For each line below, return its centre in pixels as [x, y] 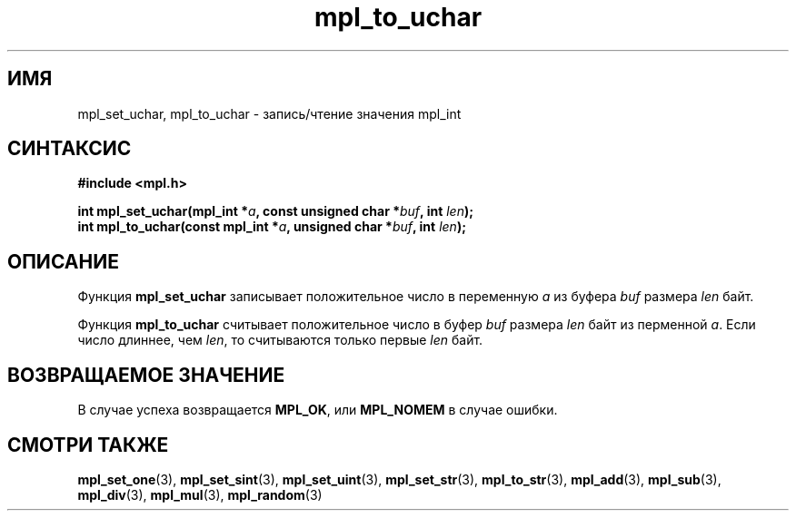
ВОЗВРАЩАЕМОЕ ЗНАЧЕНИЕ [146, 375]
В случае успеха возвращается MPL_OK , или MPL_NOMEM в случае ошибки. [318, 410]
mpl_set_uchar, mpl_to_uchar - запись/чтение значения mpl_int [269, 113]
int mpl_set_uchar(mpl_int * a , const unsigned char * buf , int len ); [276, 211]
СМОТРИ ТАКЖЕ [88, 445]
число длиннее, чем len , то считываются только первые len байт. [280, 340]
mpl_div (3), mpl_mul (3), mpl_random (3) [200, 494]
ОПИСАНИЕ [63, 261]
